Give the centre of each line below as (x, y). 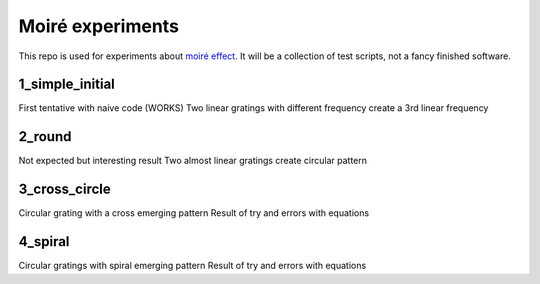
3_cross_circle (64, 189)
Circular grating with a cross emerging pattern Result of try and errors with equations (194, 213)
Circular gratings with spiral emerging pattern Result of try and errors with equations (192, 266)
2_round (45, 136)
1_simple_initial (66, 84)
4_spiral (44, 241)
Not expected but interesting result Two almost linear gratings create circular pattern (192, 161)
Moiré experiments (99, 26)
